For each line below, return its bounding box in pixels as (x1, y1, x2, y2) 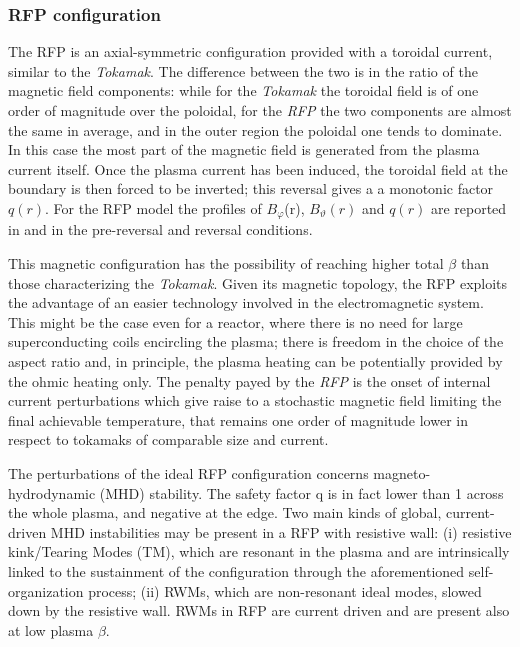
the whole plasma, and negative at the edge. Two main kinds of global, (8, 502, 442, 523)
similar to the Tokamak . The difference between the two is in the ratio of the (8, 60, 478, 81)
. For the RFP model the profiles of (45, 197, 262, 218)
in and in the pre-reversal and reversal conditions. (8, 219, 313, 240)
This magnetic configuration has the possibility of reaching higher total (8, 253, 444, 274)
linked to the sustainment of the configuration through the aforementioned (8, 560, 465, 581)
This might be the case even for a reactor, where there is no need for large (8, 311, 463, 332)
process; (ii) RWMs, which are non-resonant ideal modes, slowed (88, 580, 482, 601)
